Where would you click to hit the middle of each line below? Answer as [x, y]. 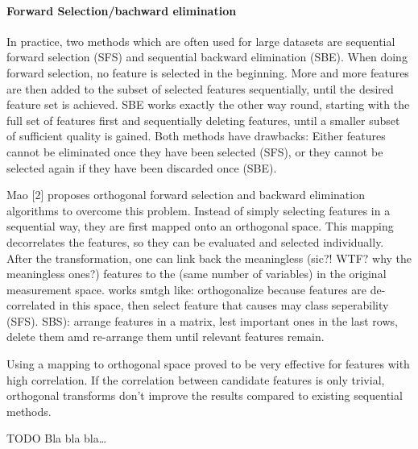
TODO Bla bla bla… [57, 438]
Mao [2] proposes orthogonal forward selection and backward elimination [186, 195]
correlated [31, 305]
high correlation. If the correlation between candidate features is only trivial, [196, 379]
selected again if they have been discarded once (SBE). [142, 167]
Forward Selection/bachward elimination [122, 10]
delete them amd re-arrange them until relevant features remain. [166, 337]
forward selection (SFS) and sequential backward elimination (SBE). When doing [207, 57]
